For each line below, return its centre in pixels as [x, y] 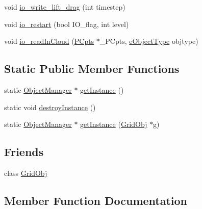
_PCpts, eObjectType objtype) [149, 41]
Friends [24, 152]
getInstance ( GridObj [114, 124]
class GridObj [26, 173]
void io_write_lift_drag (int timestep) [65, 7]
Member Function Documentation [96, 200]
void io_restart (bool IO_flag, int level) [67, 24]
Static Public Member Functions [92, 69]
